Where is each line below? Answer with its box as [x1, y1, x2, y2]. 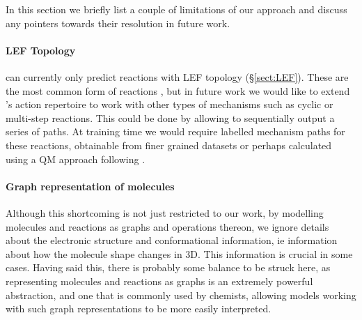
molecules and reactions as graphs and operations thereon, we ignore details [6, 219, 329, 234]
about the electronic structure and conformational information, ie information [6, 233, 338, 247]
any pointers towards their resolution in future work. [6, 15, 230, 30]
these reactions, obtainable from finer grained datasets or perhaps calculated [6, 137, 332, 152]
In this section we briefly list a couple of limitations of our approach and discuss [6, 2, 347, 16]
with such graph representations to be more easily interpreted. [6, 301, 271, 316]
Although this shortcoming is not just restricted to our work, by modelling [6, 205, 324, 220]
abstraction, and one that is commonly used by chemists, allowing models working [6, 287, 356, 302]
